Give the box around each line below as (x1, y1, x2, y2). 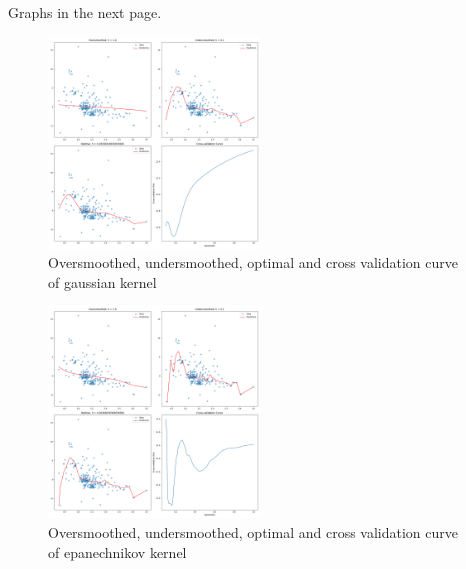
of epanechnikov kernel (48, 541, 187, 562)
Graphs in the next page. (8, 2, 162, 22)
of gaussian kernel (48, 271, 157, 292)
